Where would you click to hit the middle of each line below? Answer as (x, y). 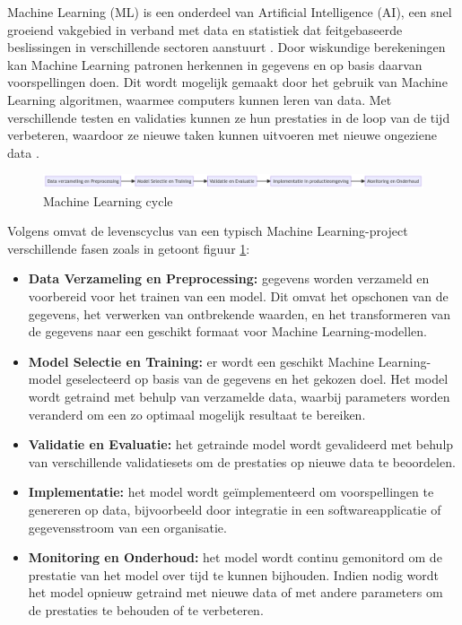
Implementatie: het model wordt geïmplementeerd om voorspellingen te (231, 492)
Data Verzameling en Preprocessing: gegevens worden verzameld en (229, 278)
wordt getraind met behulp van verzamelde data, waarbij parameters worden (239, 397)
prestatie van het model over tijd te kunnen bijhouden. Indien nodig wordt (233, 574)
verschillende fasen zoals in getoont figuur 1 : (129, 248)
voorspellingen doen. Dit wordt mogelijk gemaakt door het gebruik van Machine (227, 82)
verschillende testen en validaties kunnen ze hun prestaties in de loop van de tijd (229, 117)
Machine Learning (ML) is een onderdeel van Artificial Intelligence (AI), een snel (230, 12)
